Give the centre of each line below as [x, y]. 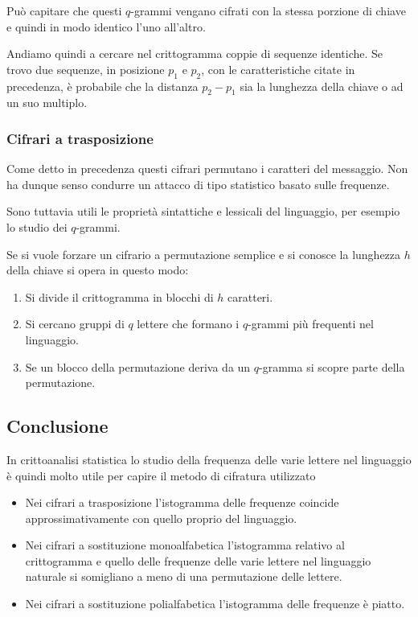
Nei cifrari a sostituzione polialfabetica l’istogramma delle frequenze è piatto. [215, 604]
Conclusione [57, 426]
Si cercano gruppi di [75, 324]
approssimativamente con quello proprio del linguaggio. [161, 518]
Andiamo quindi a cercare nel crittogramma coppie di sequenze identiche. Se [195, 53]
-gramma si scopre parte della [332, 366]
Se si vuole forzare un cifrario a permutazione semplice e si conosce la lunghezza [204, 254]
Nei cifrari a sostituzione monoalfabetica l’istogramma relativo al [185, 545]
